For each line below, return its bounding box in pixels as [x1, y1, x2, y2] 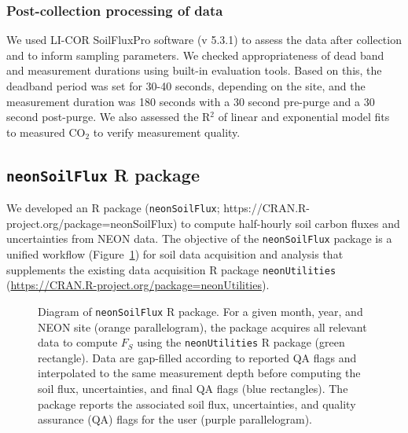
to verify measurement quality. [93, 123, 241, 140]
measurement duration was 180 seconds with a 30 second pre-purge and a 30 [6, 93, 375, 109]
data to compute [38, 334, 118, 350]
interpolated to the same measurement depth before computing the [38, 365, 361, 381]
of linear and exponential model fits [218, 108, 390, 125]
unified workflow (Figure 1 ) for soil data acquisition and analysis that [6, 246, 344, 262]
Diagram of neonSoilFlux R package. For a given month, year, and [38, 303, 363, 319]
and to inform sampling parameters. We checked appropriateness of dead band [6, 46, 384, 63]
